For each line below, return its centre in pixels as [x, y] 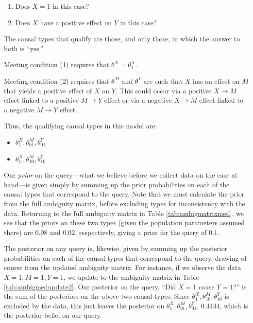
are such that [163, 81]
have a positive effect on [76, 22]
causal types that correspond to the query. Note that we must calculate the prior [124, 194]
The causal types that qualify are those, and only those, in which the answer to [122, 39]
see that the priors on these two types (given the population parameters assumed [125, 223]
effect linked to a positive [42, 100]
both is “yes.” [24, 48]
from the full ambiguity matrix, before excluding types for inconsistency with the [125, 203]
